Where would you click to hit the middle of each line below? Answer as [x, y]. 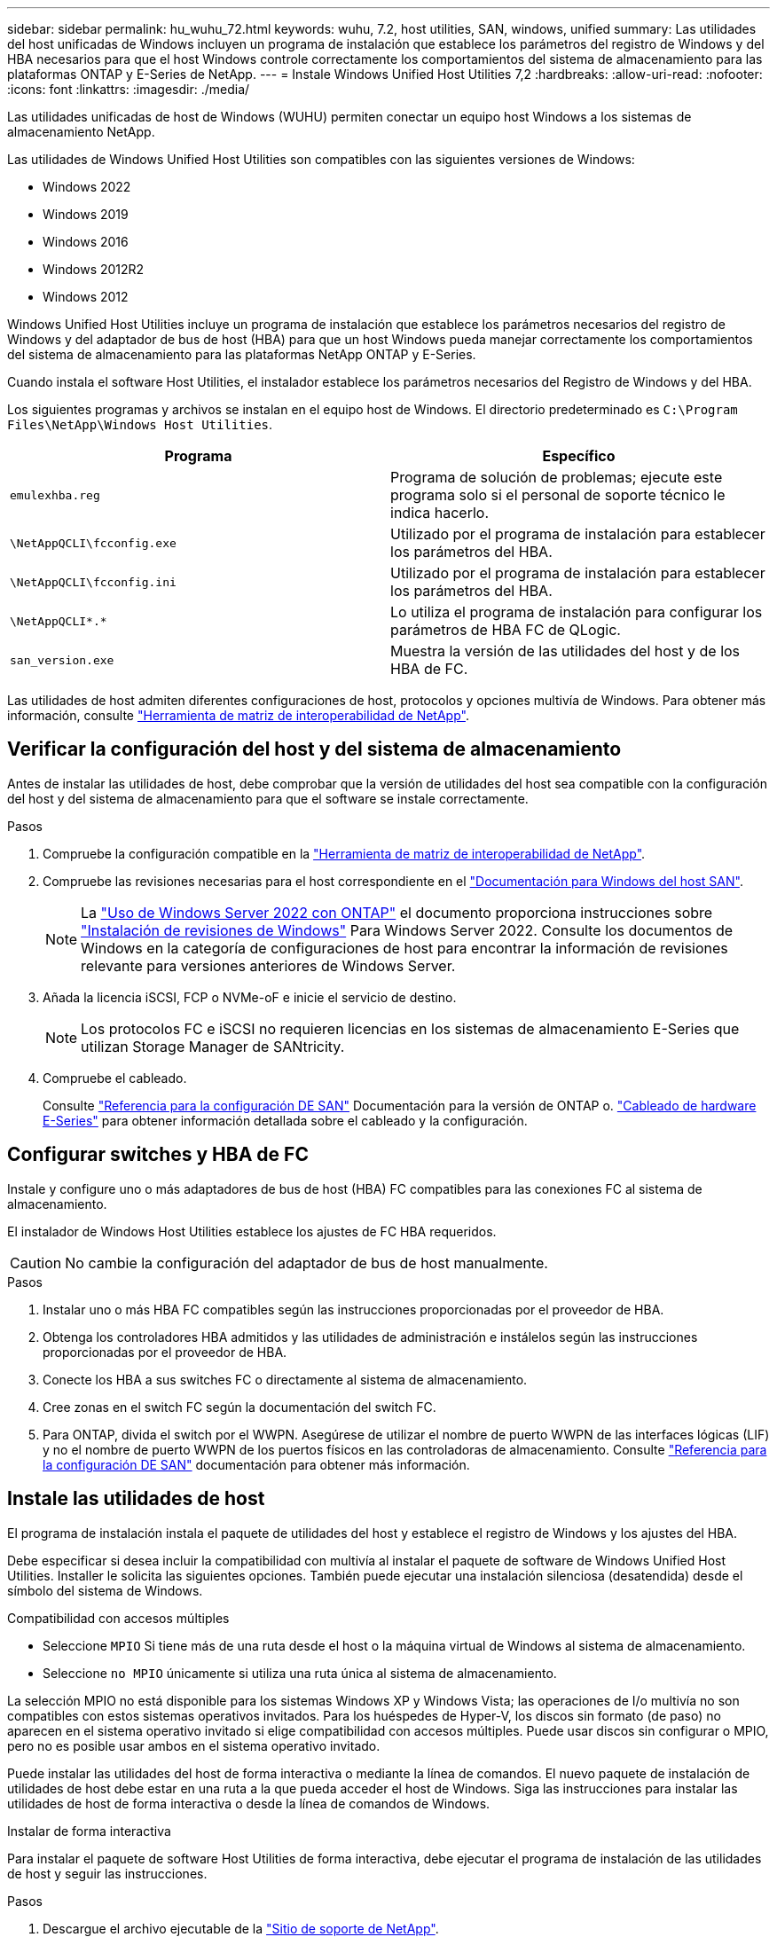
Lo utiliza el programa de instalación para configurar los [577, 612]
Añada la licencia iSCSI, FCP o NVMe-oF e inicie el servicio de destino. [250, 997]
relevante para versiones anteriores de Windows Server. [268, 965]
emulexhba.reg [55, 495]
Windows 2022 [87, 187]
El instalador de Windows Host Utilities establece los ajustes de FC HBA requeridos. [252, 1231]
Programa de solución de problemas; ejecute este [557, 477]
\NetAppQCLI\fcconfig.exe [93, 543]
